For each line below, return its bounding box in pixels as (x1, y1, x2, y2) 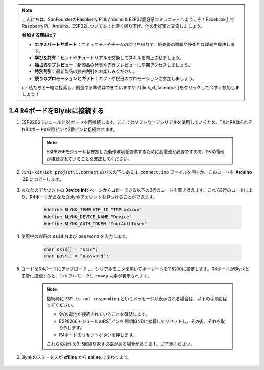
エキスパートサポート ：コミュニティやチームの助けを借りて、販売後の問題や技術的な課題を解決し (34, 41, 231, 47)
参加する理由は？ (22, 32, 57, 38)
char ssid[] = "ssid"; (44, 247, 98, 252)
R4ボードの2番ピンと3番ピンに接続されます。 (25, 126, 117, 132)
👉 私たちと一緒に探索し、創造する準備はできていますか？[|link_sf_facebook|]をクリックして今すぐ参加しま (22, 84, 240, 90)
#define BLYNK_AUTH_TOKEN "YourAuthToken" (44, 221, 147, 227)
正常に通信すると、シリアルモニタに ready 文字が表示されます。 (21, 273, 152, 278)
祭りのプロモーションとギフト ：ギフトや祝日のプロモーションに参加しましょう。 (34, 75, 197, 81)
